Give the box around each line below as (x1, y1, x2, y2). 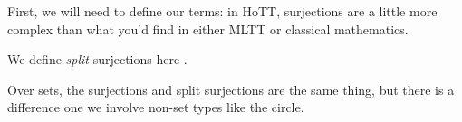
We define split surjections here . (7, 50, 188, 69)
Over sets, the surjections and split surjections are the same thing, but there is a (7, 80, 455, 99)
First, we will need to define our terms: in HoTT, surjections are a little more (7, 2, 438, 20)
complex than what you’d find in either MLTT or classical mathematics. (7, 19, 409, 38)
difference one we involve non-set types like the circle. (7, 98, 304, 117)
